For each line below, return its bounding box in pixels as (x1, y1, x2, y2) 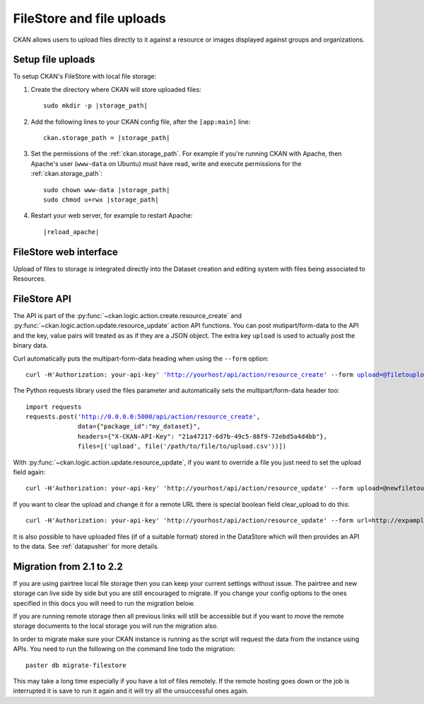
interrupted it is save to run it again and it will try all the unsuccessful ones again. (13, 686, 249, 696)
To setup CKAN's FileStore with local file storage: (13, 72, 157, 81)
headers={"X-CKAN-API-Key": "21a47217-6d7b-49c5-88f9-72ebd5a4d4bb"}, (78, 432, 328, 440)
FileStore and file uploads (13, 11, 166, 26)
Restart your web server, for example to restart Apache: (30, 211, 194, 220)
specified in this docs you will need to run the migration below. (13, 599, 196, 607)
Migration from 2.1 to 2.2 (13, 561, 123, 573)
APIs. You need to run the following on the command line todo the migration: (13, 645, 236, 653)
